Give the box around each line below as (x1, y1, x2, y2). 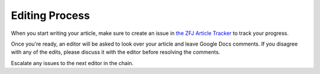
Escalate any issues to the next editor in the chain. (11, 59, 134, 66)
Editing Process (11, 9, 90, 22)
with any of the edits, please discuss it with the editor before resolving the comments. (11, 49, 220, 56)
